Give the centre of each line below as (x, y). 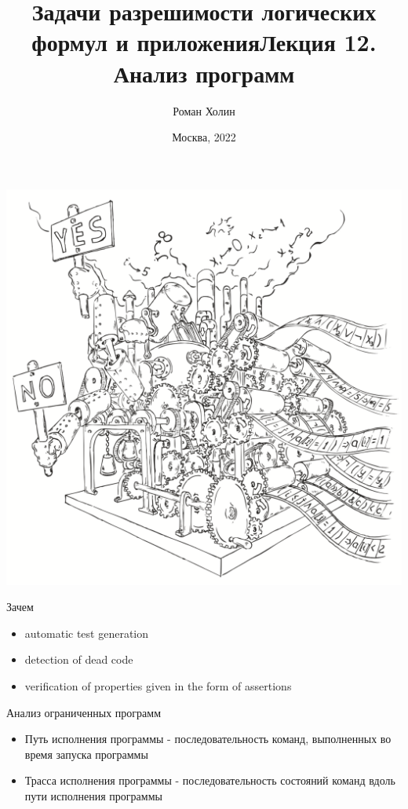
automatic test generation (87, 633)
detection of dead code (79, 659)
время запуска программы (86, 754)
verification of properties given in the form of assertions (158, 686)
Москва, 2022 (204, 137)
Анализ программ (204, 73)
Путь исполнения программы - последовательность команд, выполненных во (208, 739)
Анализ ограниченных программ (84, 712)
